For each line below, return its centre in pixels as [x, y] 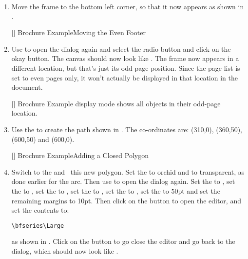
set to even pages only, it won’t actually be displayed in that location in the [124, 77]
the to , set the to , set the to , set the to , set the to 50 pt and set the [116, 190]
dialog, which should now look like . [65, 250]
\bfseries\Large [38, 226]
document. [27, 87]
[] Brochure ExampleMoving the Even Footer [78, 32]
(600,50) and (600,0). [43, 139]
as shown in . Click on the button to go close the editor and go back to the [123, 241]
